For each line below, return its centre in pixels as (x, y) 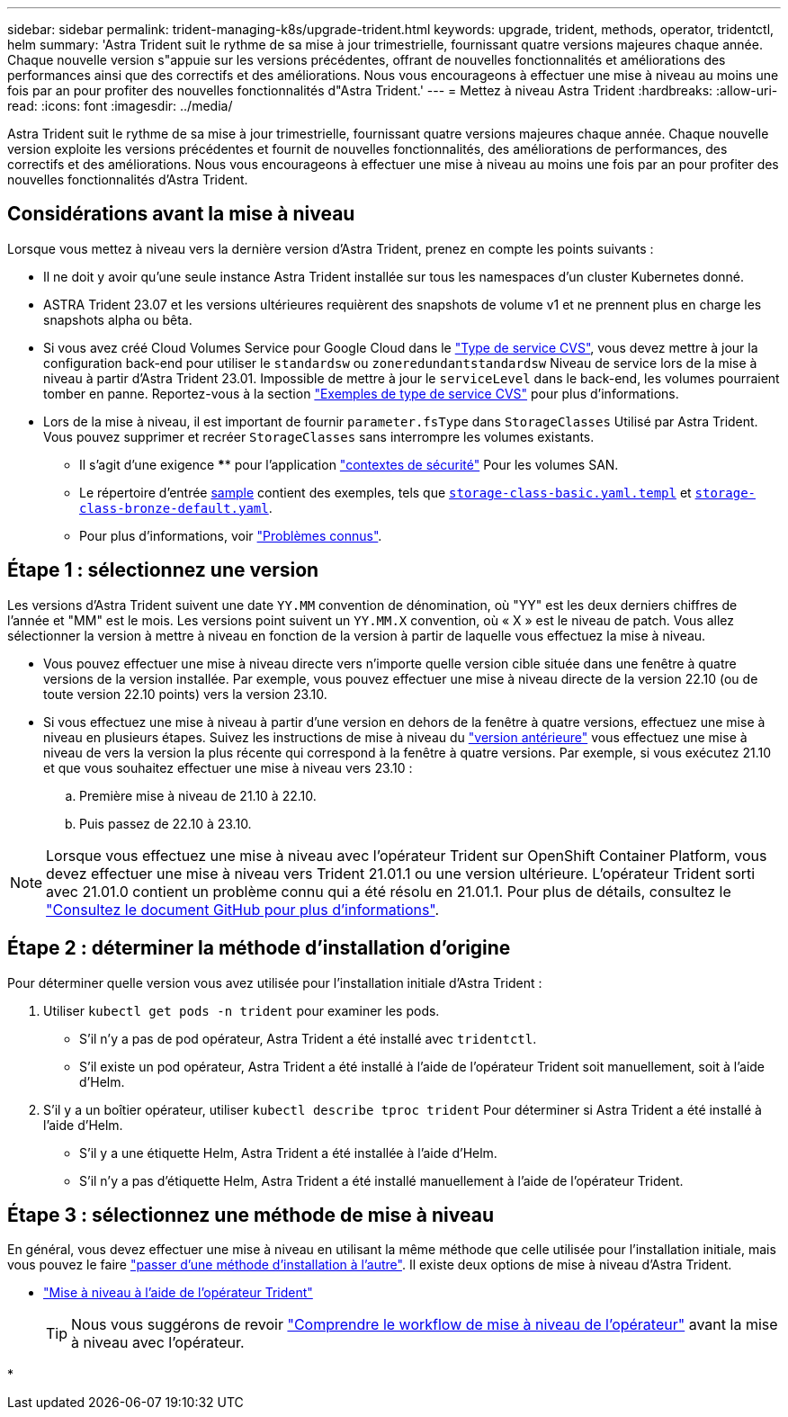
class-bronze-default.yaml (174, 508)
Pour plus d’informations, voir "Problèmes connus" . (231, 535)
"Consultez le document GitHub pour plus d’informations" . (243, 909)
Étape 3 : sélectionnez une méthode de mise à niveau (251, 1215)
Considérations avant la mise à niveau (181, 214)
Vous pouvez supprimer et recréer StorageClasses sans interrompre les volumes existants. (319, 436)
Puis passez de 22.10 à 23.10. (166, 823)
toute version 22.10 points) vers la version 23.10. (185, 694)
